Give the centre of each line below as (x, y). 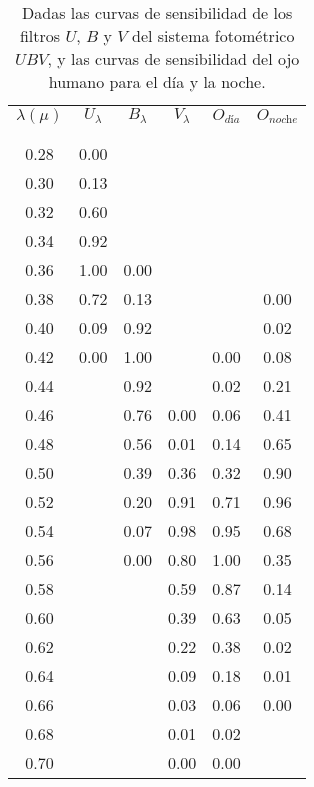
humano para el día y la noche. (157, 81)
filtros (40, 35)
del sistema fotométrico (213, 35)
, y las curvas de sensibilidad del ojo (173, 58)
